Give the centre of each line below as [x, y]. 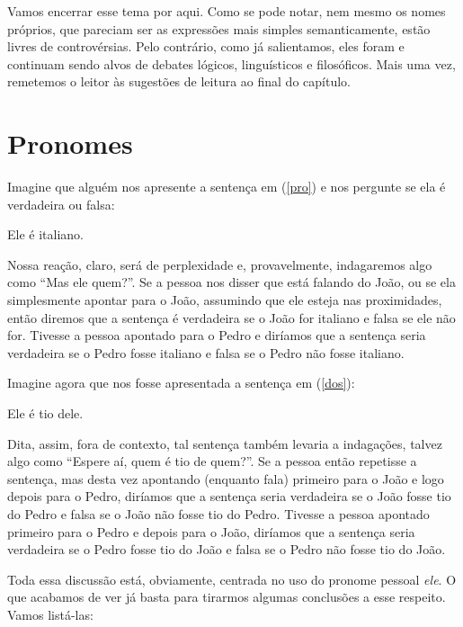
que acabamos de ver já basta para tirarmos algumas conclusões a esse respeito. [227, 597]
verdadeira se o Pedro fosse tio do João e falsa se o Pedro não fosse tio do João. [227, 549]
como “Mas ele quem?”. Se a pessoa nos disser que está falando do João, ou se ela [231, 282]
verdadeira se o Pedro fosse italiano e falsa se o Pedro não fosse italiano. [206, 352]
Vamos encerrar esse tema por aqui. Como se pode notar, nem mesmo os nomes [227, 11]
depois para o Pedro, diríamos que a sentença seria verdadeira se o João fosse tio [229, 496]
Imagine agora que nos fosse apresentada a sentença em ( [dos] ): [181, 383]
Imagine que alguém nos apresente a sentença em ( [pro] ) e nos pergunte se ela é [227, 187]
